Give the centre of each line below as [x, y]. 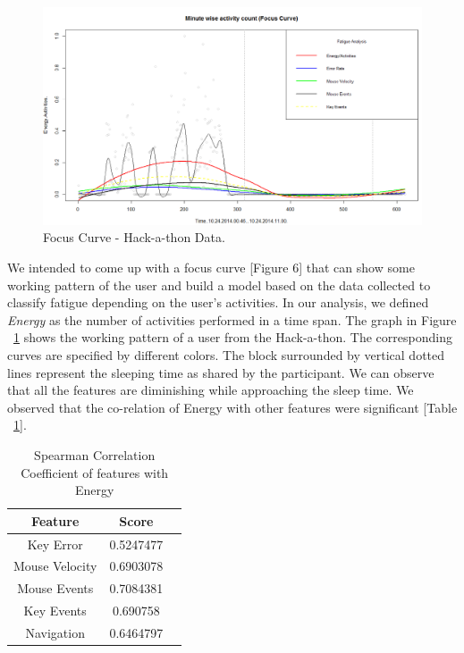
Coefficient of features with [95, 472]
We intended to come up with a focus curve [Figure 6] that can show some [211, 268]
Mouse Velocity [55, 566]
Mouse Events [55, 588]
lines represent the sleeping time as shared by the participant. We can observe [221, 372]
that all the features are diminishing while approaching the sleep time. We [211, 390]
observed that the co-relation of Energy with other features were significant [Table [232, 407]
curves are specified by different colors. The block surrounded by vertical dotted [226, 355]
